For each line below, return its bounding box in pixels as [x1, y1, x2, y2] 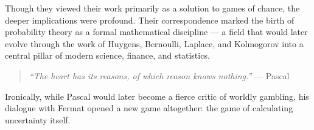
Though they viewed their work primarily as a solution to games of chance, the [5, 2, 300, 14]
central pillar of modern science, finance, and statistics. [5, 49, 210, 62]
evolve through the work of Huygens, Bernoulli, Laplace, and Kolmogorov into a [5, 37, 304, 50]
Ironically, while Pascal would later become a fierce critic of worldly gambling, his [5, 89, 309, 102]
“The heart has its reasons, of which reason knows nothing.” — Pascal [29, 69, 290, 82]
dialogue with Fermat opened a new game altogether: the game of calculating [5, 102, 293, 114]
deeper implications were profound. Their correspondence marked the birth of [5, 13, 295, 26]
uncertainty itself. [5, 113, 71, 126]
